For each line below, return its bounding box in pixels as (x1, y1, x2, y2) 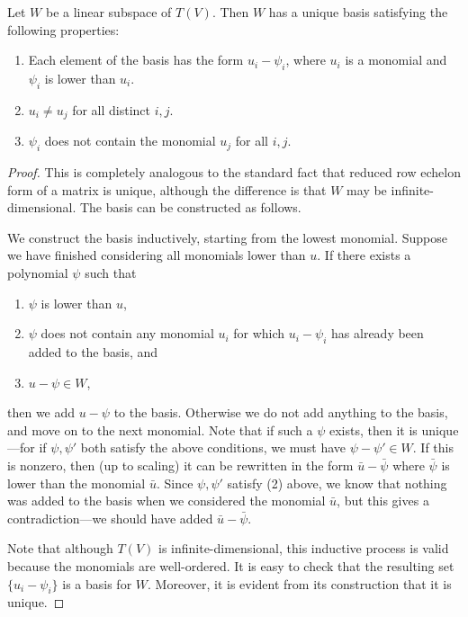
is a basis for (62, 574, 132, 593)
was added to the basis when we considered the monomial (7, 491, 326, 510)
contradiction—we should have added (7, 508, 213, 527)
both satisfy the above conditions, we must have (80, 438, 346, 457)
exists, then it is (329, 420, 418, 439)
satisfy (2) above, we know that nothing (227, 473, 447, 492)
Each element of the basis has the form (28, 50, 244, 69)
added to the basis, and (28, 342, 158, 361)
